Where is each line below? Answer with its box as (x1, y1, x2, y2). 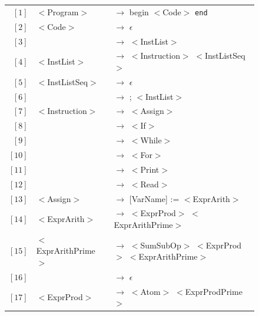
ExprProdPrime (185, 285, 243, 297)
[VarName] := (129, 192, 180, 204)
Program (47, 5, 79, 18)
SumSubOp (140, 238, 181, 251)
